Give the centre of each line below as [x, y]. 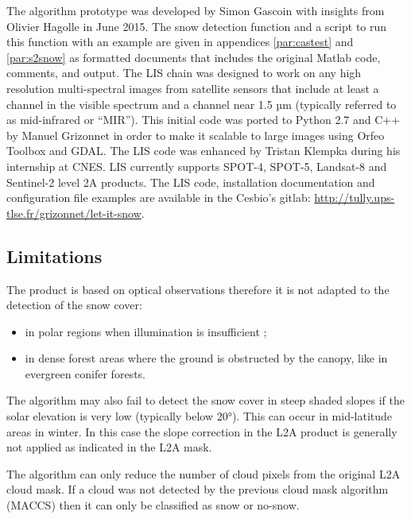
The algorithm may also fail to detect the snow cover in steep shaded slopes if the [205, 400]
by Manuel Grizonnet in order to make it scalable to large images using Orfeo [196, 135]
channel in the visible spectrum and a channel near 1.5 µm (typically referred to [202, 104]
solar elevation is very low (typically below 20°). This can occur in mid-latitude [200, 416]
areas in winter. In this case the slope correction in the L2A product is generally [202, 431]
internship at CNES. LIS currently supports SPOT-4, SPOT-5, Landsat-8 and [197, 166]
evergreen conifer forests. [85, 373]
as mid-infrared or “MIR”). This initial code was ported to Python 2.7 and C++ [204, 120]
